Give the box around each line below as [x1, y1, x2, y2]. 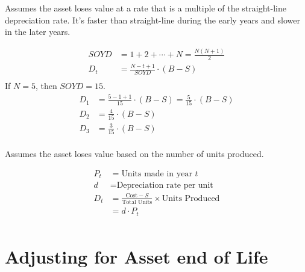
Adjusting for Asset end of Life [5, 244, 268, 268]
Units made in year [121, 169, 192, 178]
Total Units [122, 199, 152, 206]
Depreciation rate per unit [116, 181, 213, 190]
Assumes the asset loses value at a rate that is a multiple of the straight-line [5, 2, 286, 14]
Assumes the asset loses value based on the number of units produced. [5, 147, 264, 160]
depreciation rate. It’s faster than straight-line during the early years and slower [5, 13, 300, 26]
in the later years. [5, 25, 71, 38]
